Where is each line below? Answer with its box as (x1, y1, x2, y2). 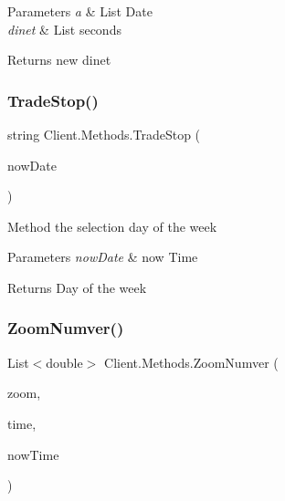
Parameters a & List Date (7, 2, 153, 20)
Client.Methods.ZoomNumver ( (104, 352, 279, 371)
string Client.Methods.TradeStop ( (7, 125, 201, 143)
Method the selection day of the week (7, 216, 217, 235)
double (46, 352, 83, 371)
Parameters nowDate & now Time (7, 247, 198, 266)
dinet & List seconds (7, 19, 121, 38)
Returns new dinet (7, 50, 111, 69)
